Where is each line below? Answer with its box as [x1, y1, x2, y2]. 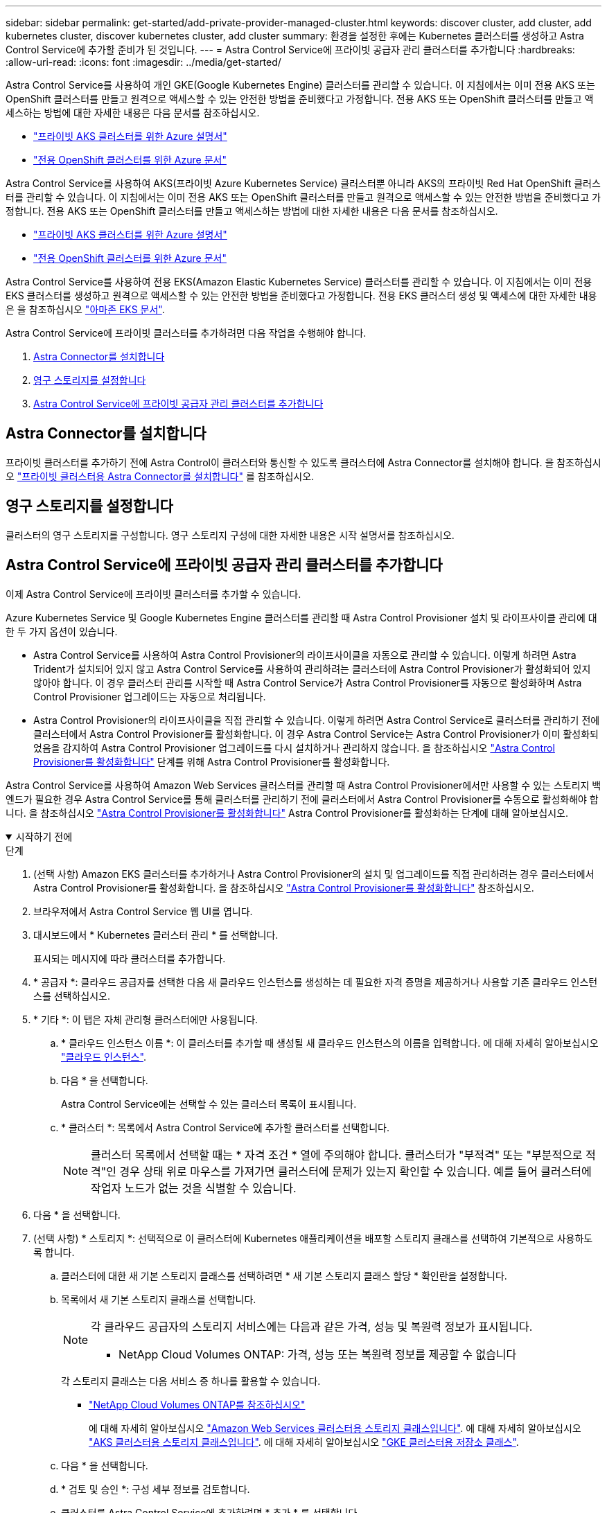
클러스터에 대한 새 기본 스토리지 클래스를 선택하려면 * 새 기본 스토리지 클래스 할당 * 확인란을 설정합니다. [61, 1269, 507, 1282]
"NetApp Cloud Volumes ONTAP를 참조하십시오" [89, 1398, 306, 1410]
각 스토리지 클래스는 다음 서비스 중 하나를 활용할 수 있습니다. [61, 1374, 321, 1387]
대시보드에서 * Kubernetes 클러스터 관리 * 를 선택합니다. [33, 928, 279, 941]
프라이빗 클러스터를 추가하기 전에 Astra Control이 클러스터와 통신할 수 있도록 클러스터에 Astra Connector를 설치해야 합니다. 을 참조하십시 [6, 456, 601, 468]
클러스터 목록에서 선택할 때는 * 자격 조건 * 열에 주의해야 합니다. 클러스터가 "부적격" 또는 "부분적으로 [91, 1147, 583, 1162]
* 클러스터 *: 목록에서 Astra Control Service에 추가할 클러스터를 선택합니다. [61, 1121, 389, 1133]
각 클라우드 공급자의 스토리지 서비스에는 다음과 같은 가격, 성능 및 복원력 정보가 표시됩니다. [91, 1319, 533, 1334]
